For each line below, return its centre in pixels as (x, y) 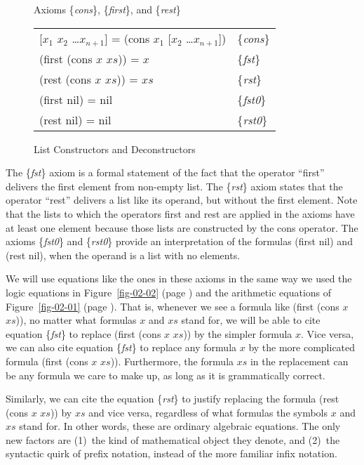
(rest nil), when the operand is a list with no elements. (123, 255)
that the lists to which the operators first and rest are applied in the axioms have (180, 213)
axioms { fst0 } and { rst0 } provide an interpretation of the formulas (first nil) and (179, 241)
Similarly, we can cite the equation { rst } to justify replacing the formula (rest (173, 399)
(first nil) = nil (76, 99)
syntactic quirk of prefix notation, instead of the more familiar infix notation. (171, 453)
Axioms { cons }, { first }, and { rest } (107, 9)
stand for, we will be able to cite (251, 320)
